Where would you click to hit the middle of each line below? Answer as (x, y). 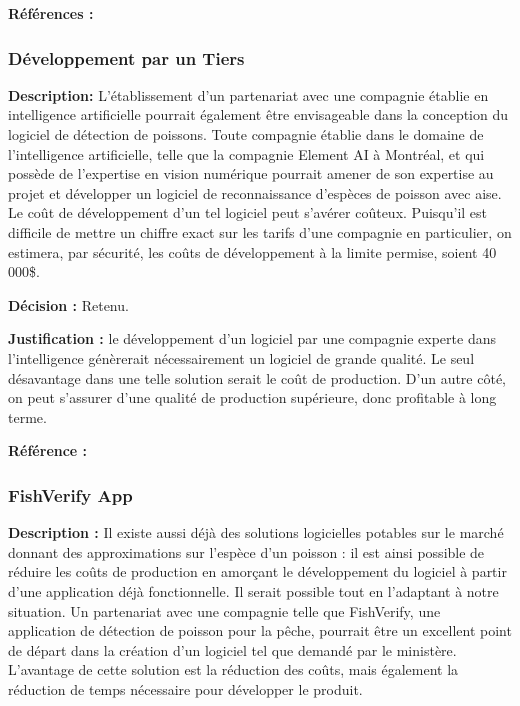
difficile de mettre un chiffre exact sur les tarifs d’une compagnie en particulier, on (260, 231)
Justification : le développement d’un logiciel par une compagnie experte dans (252, 338)
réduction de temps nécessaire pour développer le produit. (185, 688)
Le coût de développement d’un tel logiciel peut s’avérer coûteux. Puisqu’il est (248, 212)
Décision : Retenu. (68, 304)
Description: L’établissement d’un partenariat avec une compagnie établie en (248, 94)
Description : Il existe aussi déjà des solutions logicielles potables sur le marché (256, 532)
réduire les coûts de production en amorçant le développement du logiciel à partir (257, 571)
